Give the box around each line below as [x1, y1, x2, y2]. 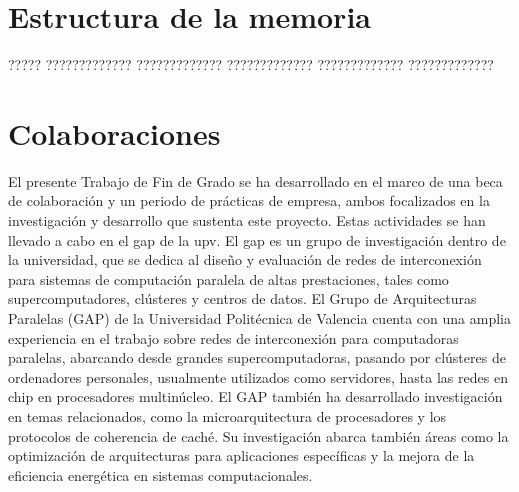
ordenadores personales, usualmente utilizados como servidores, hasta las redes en [8, 366, 508, 387]
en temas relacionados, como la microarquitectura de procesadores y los [8, 405, 447, 426]
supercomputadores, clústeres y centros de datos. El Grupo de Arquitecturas [8, 288, 477, 309]
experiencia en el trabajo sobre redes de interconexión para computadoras [8, 327, 459, 348]
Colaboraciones [8, 112, 221, 153]
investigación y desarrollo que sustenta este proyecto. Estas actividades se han [8, 210, 486, 231]
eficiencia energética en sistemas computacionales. [8, 464, 313, 485]
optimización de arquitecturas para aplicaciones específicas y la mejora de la [8, 445, 475, 466]
